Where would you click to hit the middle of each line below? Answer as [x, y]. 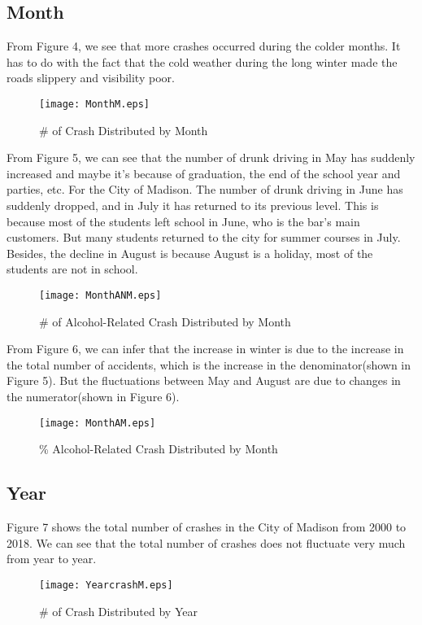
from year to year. [52, 559]
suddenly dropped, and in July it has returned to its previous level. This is [193, 205]
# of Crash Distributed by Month [124, 130]
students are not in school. [72, 269]
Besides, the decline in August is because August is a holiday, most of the [190, 253]
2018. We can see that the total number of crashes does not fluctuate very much [206, 542]
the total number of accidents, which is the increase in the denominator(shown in [209, 364]
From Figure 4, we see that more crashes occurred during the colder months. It [204, 46]
